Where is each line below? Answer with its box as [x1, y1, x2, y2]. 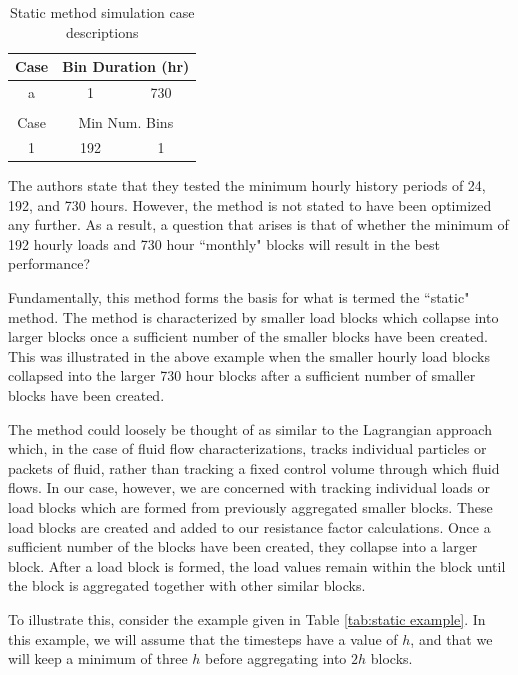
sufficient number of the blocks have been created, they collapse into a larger [8, 536, 478, 557]
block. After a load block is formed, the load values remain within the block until [8, 555, 506, 576]
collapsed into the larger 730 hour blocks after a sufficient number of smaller [8, 365, 476, 386]
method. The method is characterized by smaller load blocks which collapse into [8, 306, 499, 327]
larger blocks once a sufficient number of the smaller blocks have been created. [8, 326, 488, 347]
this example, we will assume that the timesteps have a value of [8, 628, 398, 649]
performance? [8, 253, 91, 274]
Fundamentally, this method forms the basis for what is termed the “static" [8, 287, 470, 308]
